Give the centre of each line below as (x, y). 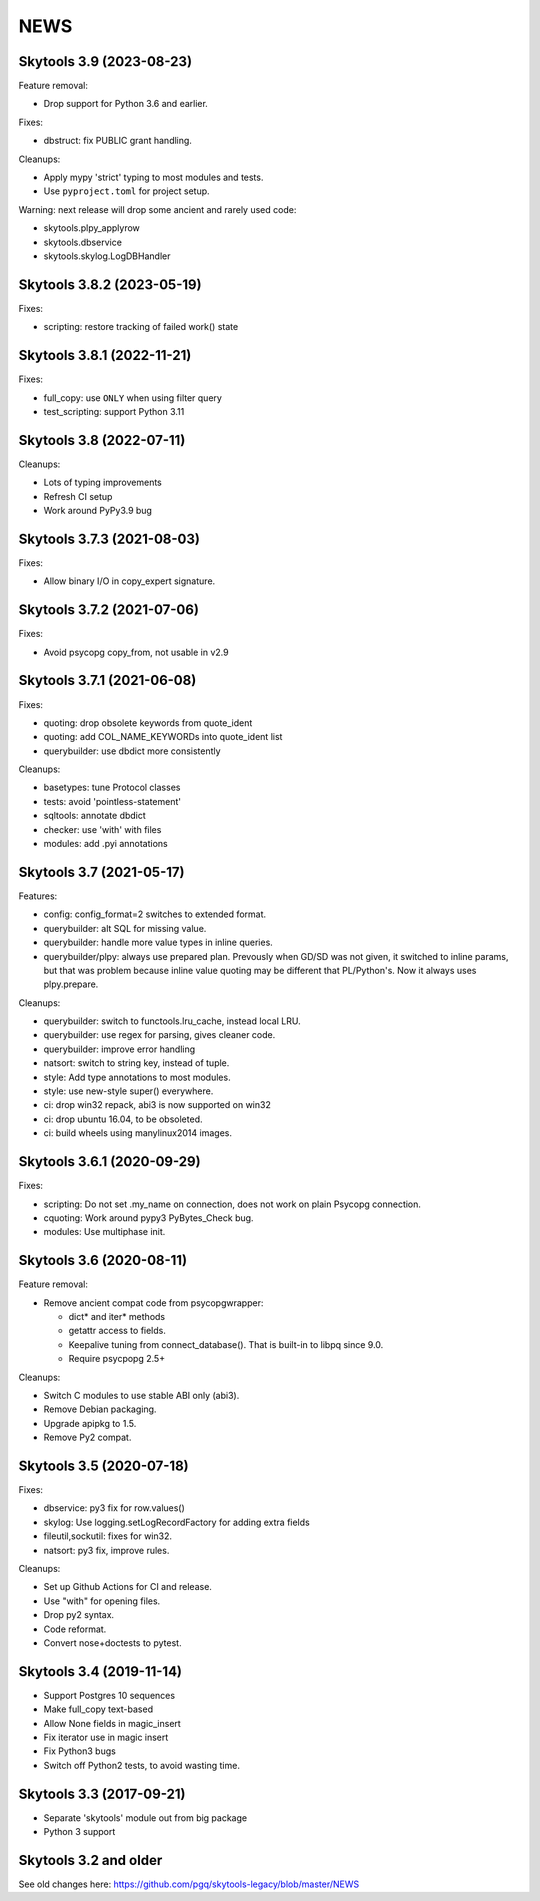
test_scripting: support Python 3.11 (114, 411)
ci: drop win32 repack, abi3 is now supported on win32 (157, 1105)
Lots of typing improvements (102, 482)
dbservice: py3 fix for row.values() (114, 1508)
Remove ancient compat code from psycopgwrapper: (153, 1302)
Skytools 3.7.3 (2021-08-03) (109, 538)
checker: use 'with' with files (102, 829)
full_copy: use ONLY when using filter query (132, 397)
